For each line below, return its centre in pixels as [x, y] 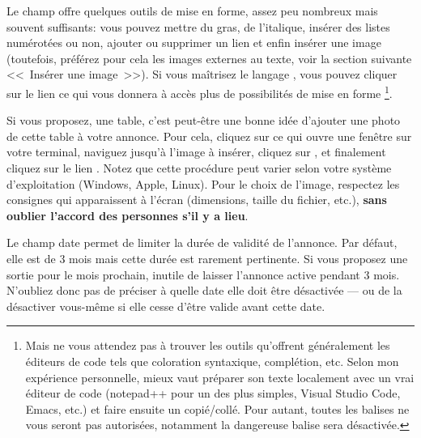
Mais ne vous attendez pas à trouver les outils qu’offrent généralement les [208, 345]
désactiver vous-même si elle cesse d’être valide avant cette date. [166, 306]
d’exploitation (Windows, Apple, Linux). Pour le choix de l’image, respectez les [203, 183]
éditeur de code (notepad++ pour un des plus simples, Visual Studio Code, [213, 393]
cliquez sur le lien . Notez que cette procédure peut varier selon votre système [199, 168]
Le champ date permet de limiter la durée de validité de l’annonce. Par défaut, [202, 242]
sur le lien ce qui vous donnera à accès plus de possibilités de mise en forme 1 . [200, 91]
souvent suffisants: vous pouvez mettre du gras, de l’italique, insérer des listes [198, 26]
